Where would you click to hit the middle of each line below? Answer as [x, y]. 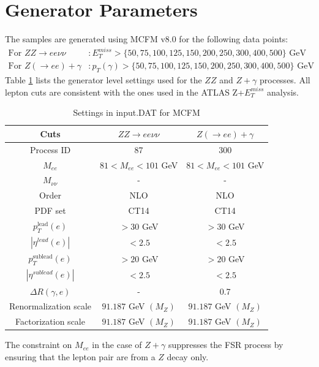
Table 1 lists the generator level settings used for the [103, 80]
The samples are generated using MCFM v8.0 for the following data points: [147, 39]
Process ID [50, 149]
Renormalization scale [51, 306]
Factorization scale [50, 321]
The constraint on [39, 345]
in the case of [117, 345]
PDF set [50, 210]
